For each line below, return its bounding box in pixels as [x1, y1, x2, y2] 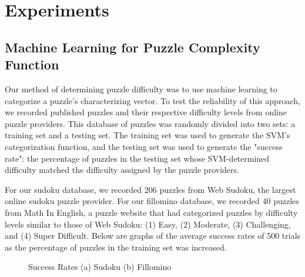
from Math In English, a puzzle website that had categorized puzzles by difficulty [5, 206, 298, 218]
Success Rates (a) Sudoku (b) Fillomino [28, 261, 172, 273]
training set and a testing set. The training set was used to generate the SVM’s [5, 129, 290, 141]
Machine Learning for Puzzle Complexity [5, 38, 260, 56]
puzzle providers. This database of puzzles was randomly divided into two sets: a [5, 117, 296, 129]
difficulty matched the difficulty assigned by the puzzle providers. [5, 163, 239, 176]
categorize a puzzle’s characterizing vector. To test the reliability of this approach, [5, 94, 300, 106]
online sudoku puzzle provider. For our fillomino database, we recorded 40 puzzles [5, 195, 299, 207]
